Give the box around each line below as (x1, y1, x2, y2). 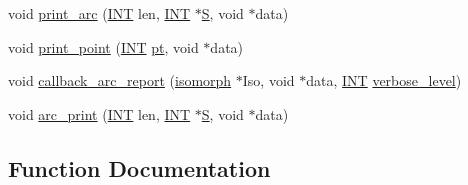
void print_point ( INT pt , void (8, 36, 199, 57)
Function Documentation (8, 152, 271, 183)
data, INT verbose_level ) (306, 70, 462, 91)
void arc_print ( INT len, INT (8, 103, 191, 124)
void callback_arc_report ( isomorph (8, 70, 232, 91)
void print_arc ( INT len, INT (8, 3, 191, 23)
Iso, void (242, 70, 295, 91)
